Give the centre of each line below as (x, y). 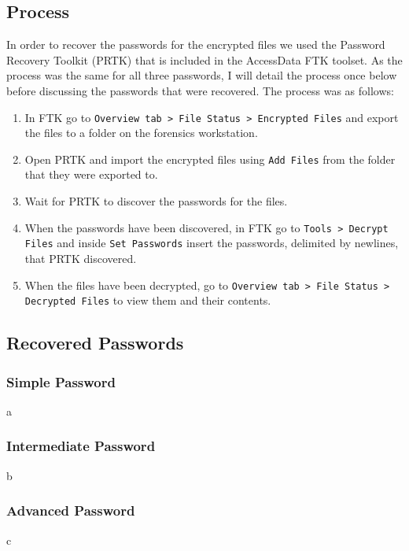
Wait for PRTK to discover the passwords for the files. (156, 201)
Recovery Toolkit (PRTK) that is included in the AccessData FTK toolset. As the (204, 59)
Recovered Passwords (95, 343)
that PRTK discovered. (81, 258)
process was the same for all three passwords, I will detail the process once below (202, 75)
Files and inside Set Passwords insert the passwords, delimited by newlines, (212, 243)
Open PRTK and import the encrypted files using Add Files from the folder (210, 159)
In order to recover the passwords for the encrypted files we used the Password (196, 44)
